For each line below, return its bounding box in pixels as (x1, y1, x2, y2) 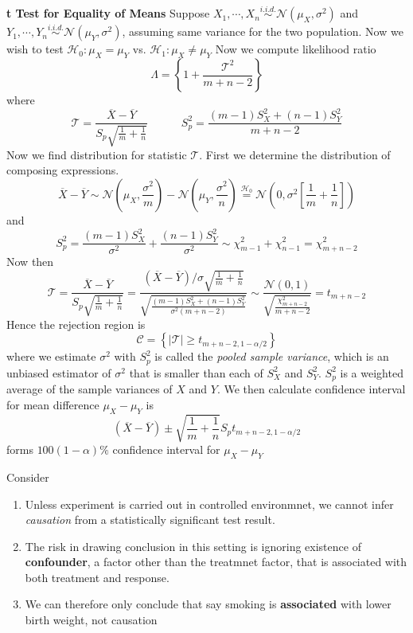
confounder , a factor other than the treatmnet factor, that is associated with (25, 553, 407, 570)
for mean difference (6, 396, 99, 412)
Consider (6, 468, 49, 485)
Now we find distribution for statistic (6, 146, 187, 162)
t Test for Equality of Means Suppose (6, 5, 210, 21)
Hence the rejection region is (6, 315, 146, 332)
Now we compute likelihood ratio (215, 41, 376, 57)
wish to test (6, 41, 64, 57)
